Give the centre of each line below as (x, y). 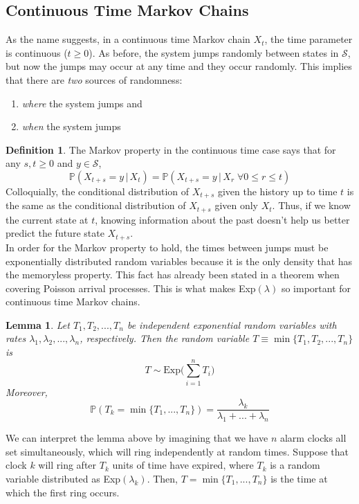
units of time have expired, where (183, 465)
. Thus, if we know (311, 205)
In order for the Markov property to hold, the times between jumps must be (167, 247)
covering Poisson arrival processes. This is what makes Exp (131, 288)
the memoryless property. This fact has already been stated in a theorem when (173, 274)
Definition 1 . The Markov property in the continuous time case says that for (171, 149)
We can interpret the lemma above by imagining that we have (137, 438)
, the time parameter (309, 39)
